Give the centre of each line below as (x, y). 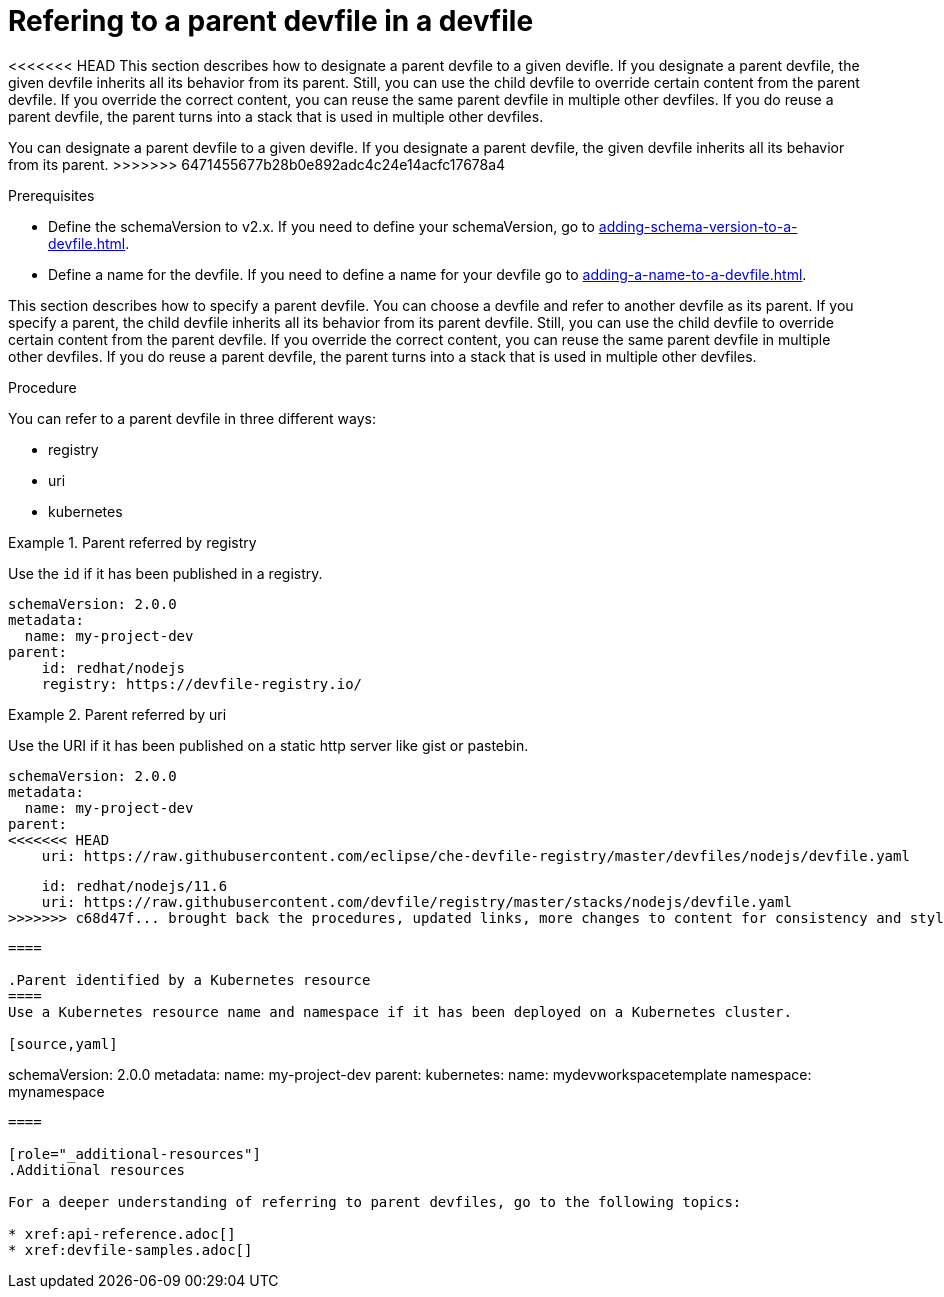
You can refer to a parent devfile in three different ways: (192, 418)
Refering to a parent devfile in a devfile (271, 21)
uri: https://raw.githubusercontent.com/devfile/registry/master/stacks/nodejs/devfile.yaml (416, 901)
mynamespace (56, 1091)
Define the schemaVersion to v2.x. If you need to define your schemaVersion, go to (321, 226)
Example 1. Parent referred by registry (132, 542)
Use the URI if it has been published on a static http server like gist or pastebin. (268, 745)
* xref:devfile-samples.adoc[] (130, 1249)
